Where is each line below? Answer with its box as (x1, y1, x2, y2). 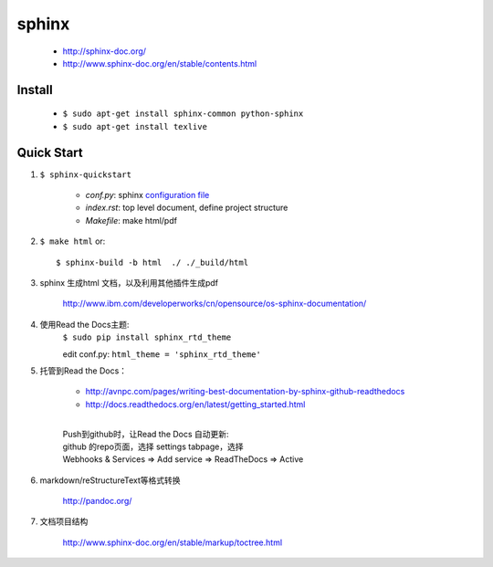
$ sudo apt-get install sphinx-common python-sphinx (62, 109, 304, 119)
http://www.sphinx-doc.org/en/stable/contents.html (62, 58, 257, 68)
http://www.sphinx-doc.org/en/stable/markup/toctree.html (62, 537, 283, 548)
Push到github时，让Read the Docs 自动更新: (62, 428, 229, 439)
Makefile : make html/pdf (85, 215, 178, 226)
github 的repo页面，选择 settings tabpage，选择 (62, 441, 244, 452)
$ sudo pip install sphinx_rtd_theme (62, 332, 232, 342)
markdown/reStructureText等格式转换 (39, 475, 182, 486)
